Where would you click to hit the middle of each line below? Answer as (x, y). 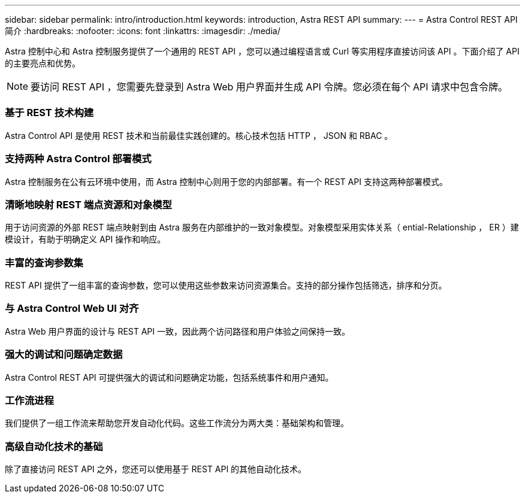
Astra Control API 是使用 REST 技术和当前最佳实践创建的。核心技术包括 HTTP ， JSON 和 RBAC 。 (199, 135)
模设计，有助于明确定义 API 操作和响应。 (85, 239)
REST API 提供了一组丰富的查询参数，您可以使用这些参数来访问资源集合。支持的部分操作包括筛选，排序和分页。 (226, 285)
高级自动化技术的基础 (54, 446)
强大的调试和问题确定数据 (64, 355)
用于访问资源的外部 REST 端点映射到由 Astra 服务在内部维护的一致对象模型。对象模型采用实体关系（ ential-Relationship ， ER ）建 (262, 227)
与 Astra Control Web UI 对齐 (72, 309)
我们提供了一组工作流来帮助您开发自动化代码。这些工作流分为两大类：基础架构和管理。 (177, 423)
